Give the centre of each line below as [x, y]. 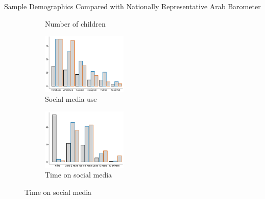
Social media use [71, 99]
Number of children [75, 23]
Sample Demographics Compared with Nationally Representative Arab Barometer [132, 6]
